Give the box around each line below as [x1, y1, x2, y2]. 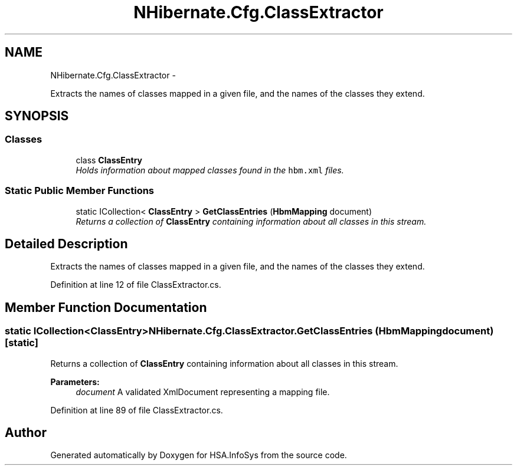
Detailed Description [5, 236, 128, 251]
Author [5, 425, 47, 441]
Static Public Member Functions [5, 185, 155, 197]
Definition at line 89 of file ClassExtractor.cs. [50, 405, 223, 415]
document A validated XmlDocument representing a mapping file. [76, 386, 330, 397]
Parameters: [50, 376, 100, 387]
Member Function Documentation [5, 300, 207, 315]
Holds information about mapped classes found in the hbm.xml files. [76, 165, 344, 175]
